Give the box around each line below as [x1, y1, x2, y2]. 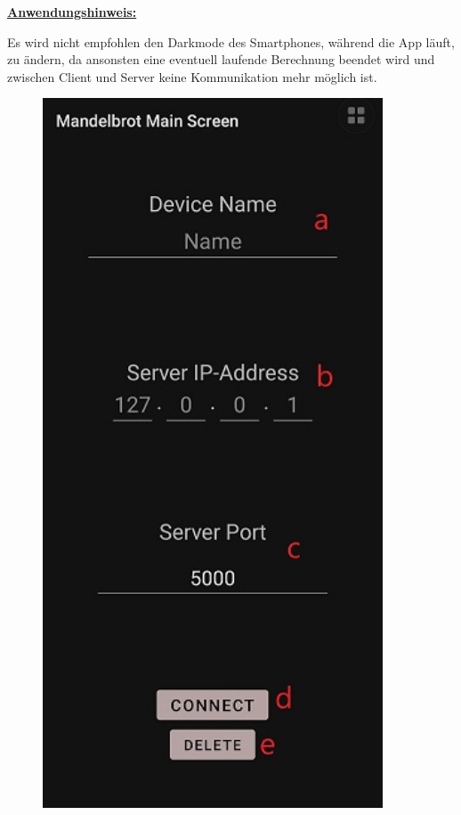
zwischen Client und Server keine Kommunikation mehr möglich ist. [7, 67, 377, 86]
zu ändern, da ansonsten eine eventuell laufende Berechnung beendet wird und [7, 50, 435, 69]
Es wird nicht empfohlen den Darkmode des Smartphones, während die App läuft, [7, 32, 455, 51]
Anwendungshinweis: [7, 3, 137, 20]
